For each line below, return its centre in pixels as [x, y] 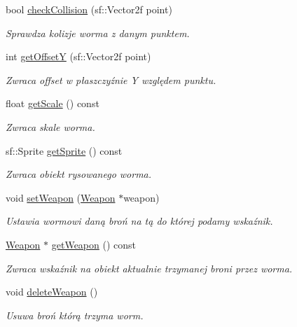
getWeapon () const [94, 244]
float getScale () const [53, 103]
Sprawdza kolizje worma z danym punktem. [98, 33]
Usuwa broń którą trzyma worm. [75, 315]
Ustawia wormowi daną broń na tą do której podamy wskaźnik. [139, 221]
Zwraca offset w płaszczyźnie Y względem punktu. [111, 79]
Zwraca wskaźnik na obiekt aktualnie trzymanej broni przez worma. [149, 268]
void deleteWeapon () [52, 292]
